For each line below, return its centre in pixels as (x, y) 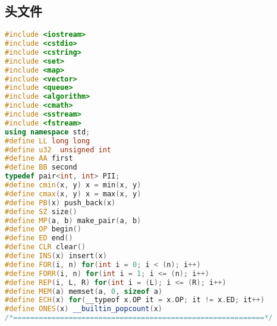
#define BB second (41, 167)
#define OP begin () (43, 229)
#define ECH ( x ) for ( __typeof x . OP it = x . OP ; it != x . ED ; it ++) (135, 300)
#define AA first (39, 159)
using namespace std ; (48, 132)
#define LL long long (48, 141)
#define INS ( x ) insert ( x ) (56, 256)
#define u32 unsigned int (58, 150)
